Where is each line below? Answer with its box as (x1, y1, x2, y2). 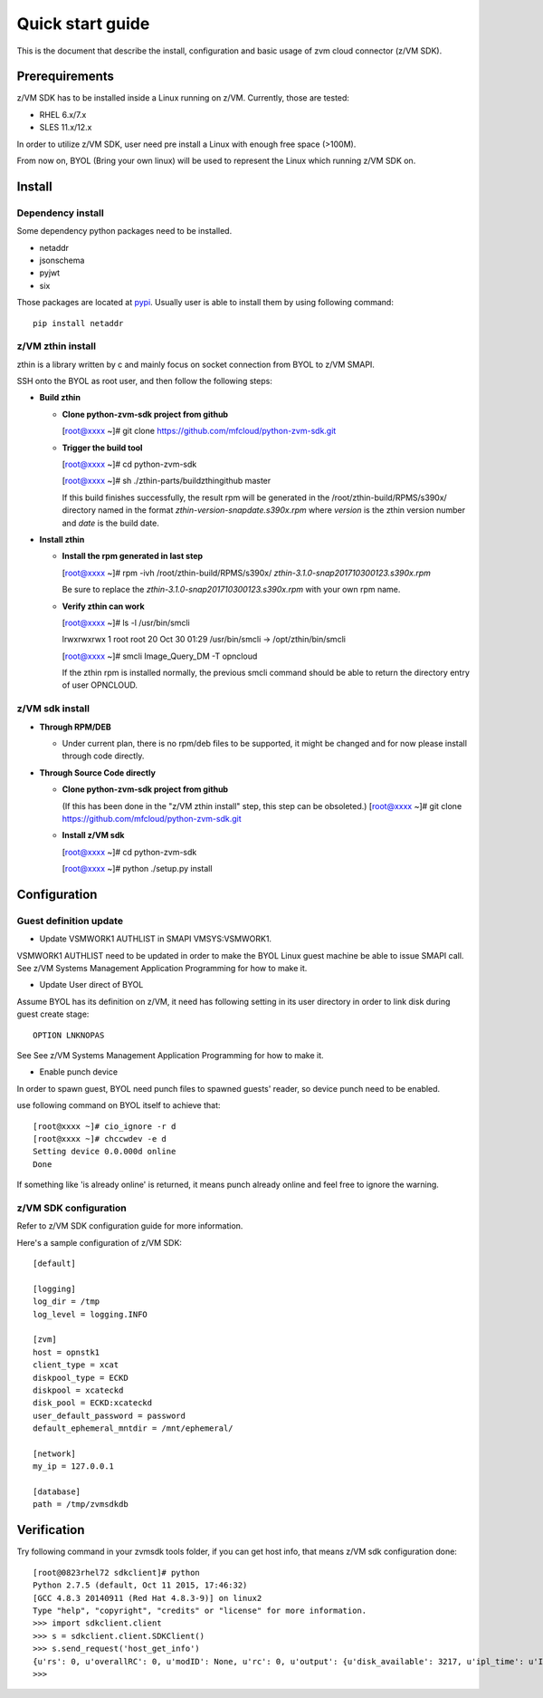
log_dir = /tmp (33, 1297, 100, 1307)
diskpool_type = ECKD (33, 1373, 129, 1383)
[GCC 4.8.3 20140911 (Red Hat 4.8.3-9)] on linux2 (33, 1593, 262, 1603)
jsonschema (39, 255, 85, 265)
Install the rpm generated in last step (62, 551, 204, 562)
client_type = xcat (33, 1360, 119, 1370)
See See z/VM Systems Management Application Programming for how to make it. (16, 1050, 325, 1061)
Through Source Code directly (39, 767, 156, 778)
